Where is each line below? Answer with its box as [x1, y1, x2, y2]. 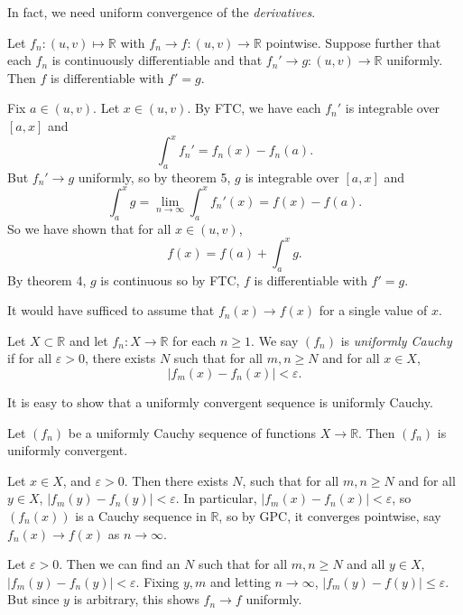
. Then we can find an [59, 554, 181, 573]
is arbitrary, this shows [73, 590, 199, 609]
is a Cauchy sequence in [75, 506, 207, 525]
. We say [251, 331, 299, 349]
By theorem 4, [7, 270, 87, 289]
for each [172, 331, 217, 349]
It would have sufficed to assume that [7, 301, 215, 320]
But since [7, 590, 60, 609]
